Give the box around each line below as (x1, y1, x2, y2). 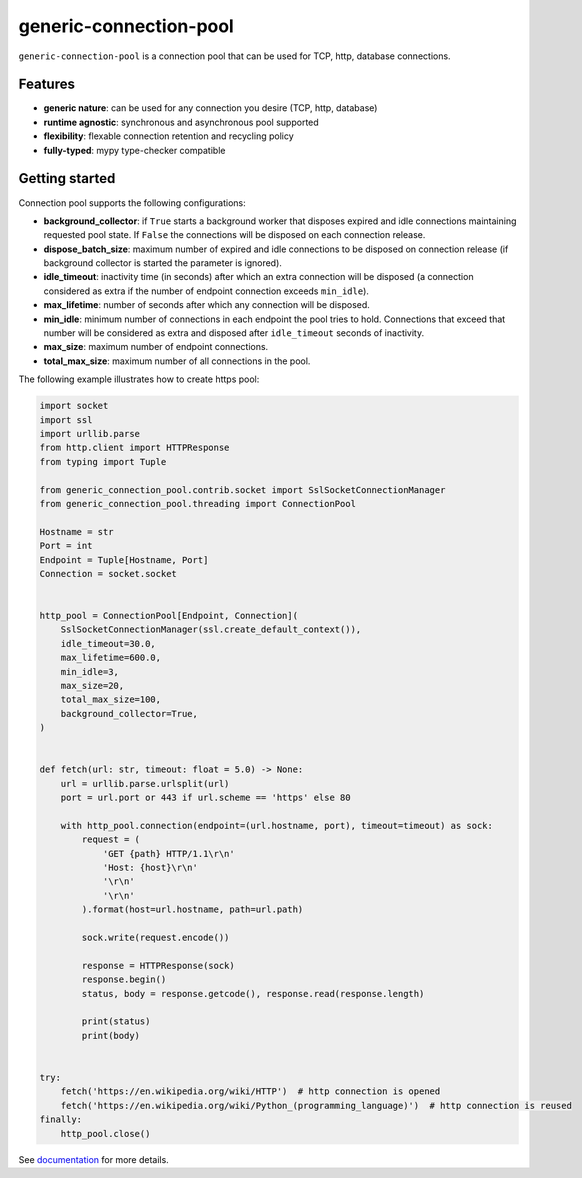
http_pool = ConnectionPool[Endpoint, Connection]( (39, 610, 299, 622)
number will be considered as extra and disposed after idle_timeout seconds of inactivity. (43, 327, 425, 339)
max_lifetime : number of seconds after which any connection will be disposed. (43, 299, 370, 311)
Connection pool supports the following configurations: (18, 196, 247, 209)
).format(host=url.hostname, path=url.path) (81, 904, 304, 915)
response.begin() (81, 974, 167, 985)
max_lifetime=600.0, (60, 652, 162, 664)
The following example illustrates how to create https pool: (18, 373, 260, 385)
